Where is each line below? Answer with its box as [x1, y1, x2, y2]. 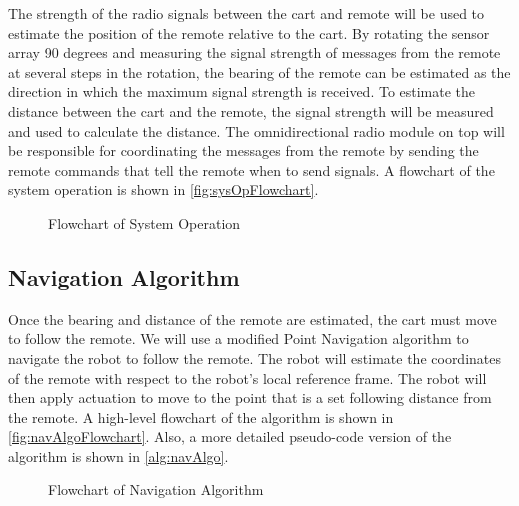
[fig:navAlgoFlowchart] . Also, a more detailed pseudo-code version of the [8, 426, 452, 447]
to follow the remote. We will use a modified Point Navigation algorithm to [8, 328, 469, 349]
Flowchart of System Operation [48, 212, 241, 233]
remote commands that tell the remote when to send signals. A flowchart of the [8, 159, 495, 180]
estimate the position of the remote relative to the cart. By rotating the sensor [8, 22, 490, 43]
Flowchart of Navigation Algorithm [48, 479, 264, 500]
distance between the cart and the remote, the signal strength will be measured [8, 100, 494, 121]
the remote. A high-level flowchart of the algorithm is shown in [8, 406, 394, 427]
